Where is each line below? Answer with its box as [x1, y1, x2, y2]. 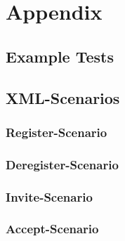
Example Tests [6, 45, 114, 67]
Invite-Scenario [6, 188, 93, 205]
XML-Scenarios [6, 86, 120, 108]
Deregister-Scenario [6, 155, 119, 173]
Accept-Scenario [6, 220, 99, 237]
